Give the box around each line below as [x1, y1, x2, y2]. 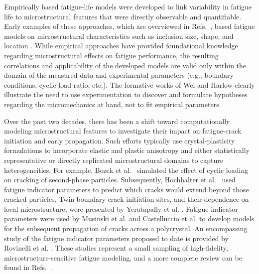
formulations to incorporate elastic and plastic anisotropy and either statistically [4, 145, 250, 155]
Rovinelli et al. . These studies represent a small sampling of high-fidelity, [4, 243, 228, 253]
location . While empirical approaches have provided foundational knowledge [4, 40, 238, 51]
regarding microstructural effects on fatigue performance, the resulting [4, 50, 219, 60]
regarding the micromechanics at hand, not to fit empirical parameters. [4, 99, 221, 109]
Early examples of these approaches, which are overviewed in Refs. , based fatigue [4, 21, 255, 31]
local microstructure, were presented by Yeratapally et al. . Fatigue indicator [4, 203, 238, 214]
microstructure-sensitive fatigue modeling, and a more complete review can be [4, 252, 242, 263]
